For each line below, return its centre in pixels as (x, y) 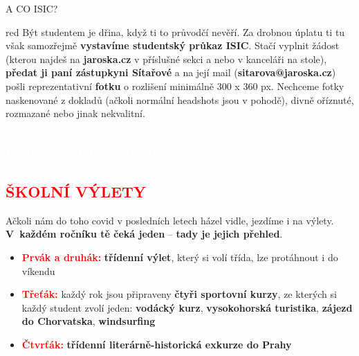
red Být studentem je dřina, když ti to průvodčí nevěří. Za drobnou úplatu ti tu (175, 32)
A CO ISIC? (32, 8)
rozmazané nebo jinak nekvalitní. (75, 113)
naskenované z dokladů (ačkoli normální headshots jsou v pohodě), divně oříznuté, (180, 99)
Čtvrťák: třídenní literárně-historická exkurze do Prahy (157, 344)
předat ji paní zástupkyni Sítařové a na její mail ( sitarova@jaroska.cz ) (171, 72)
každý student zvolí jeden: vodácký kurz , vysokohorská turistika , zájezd (187, 307)
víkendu (38, 270)
